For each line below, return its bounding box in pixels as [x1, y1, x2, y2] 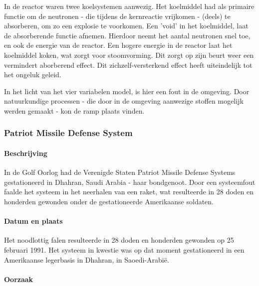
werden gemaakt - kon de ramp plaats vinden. [4, 105, 145, 116]
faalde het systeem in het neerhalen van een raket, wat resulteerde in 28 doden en [4, 186, 254, 197]
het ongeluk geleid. [4, 69, 61, 80]
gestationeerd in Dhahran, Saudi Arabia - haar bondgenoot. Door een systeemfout [4, 176, 256, 187]
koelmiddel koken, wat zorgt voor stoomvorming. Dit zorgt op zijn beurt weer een [4, 49, 254, 60]
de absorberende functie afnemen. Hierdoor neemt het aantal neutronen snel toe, [4, 30, 251, 40]
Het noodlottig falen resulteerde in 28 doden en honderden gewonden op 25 [4, 235, 234, 245]
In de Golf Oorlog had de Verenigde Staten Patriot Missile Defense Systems [4, 167, 236, 177]
